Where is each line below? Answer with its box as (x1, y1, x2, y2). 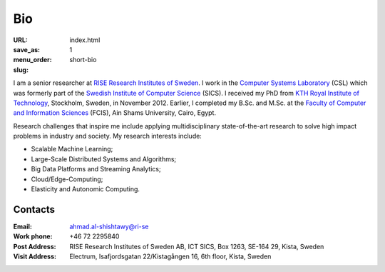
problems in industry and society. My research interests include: (13, 132, 202, 141)
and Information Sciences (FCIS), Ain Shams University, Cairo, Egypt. (13, 109, 217, 117)
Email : (13, 222, 32, 231)
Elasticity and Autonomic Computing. (31, 185, 140, 193)
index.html (69, 36, 101, 44)
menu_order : (13, 56, 53, 64)
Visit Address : (13, 252, 57, 261)
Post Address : (13, 242, 56, 251)
